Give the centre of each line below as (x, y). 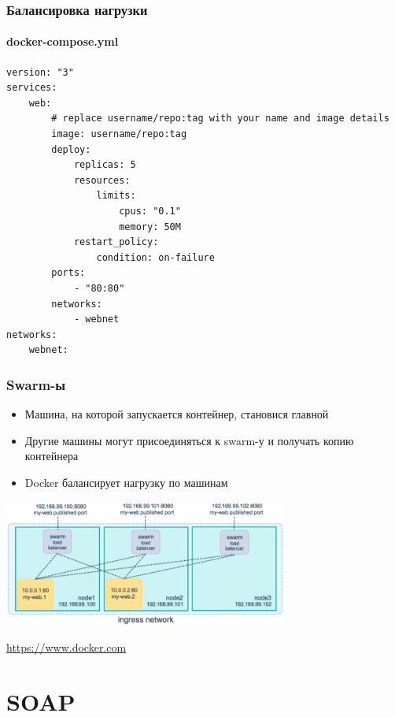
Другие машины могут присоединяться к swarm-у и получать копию (189, 440)
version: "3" (40, 72)
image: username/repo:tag (119, 134)
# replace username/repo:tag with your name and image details (220, 119)
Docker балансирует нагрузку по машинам (126, 482)
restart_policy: (116, 242)
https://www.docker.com (66, 647)
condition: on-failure (155, 257)
